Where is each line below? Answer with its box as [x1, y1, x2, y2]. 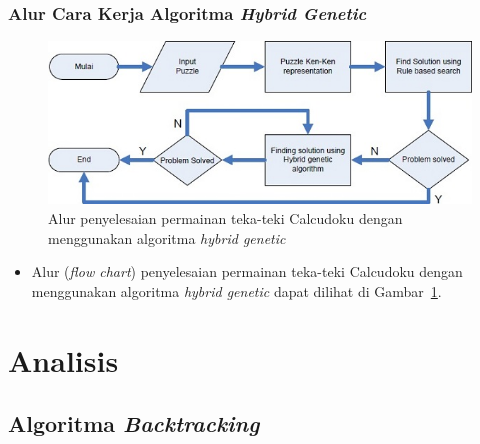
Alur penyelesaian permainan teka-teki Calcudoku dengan [48, 208, 403, 229]
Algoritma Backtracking [8, 408, 260, 439]
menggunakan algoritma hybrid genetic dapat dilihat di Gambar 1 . [31, 280, 442, 301]
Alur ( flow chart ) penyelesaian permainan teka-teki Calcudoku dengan [31, 261, 463, 282]
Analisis [8, 339, 119, 380]
